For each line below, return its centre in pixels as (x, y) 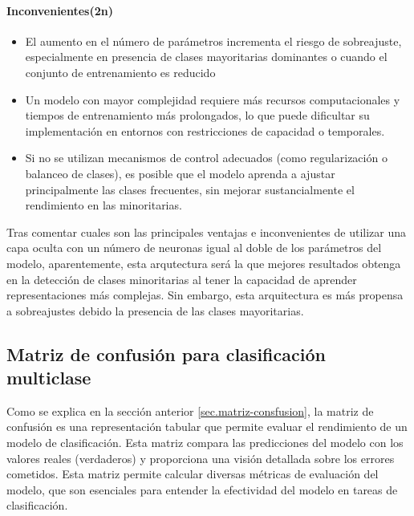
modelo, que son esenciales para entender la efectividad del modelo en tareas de (202, 489)
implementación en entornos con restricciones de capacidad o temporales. (205, 130)
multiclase (49, 378)
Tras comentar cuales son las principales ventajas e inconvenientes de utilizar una (207, 232)
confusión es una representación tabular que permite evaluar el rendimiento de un (207, 427)
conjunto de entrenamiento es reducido (120, 72)
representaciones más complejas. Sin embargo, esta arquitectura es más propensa (205, 295)
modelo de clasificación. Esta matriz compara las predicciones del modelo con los (205, 443)
